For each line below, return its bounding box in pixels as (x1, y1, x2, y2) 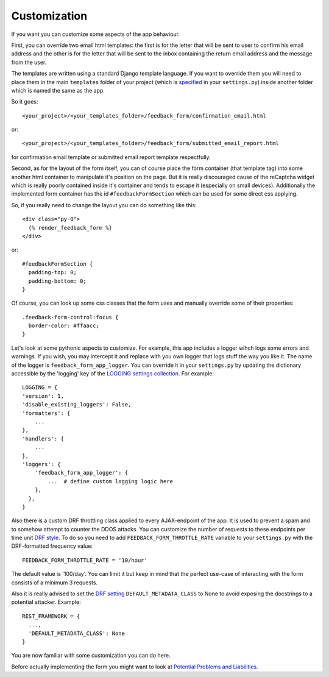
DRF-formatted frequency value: (11, 542, 93, 550)
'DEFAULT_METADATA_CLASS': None (28, 629, 125, 637)
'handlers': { (22, 435, 64, 442)
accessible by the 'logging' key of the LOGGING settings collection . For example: (11, 370, 214, 377)
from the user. (11, 58, 47, 66)
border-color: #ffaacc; (28, 322, 100, 329)
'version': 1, (22, 392, 64, 399)
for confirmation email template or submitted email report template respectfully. (11, 153, 211, 161)
